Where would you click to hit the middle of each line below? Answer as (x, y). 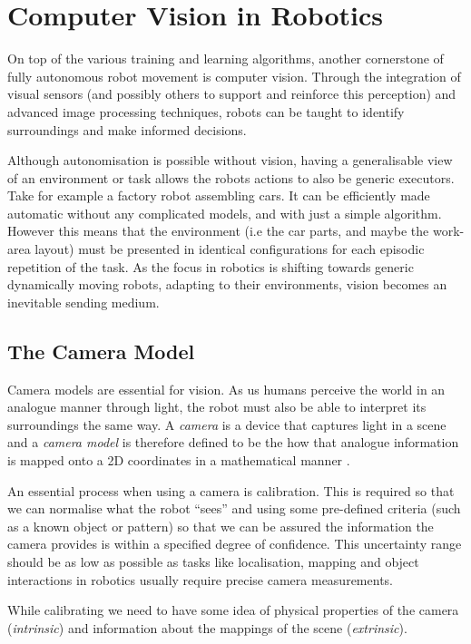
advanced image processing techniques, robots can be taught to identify (206, 111)
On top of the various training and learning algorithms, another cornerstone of (226, 59)
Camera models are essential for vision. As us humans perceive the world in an (226, 389)
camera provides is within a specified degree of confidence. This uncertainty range (235, 544)
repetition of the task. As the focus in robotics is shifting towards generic (211, 266)
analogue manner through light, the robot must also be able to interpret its (217, 407)
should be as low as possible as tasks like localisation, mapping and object (213, 561)
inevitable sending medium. (83, 302)
